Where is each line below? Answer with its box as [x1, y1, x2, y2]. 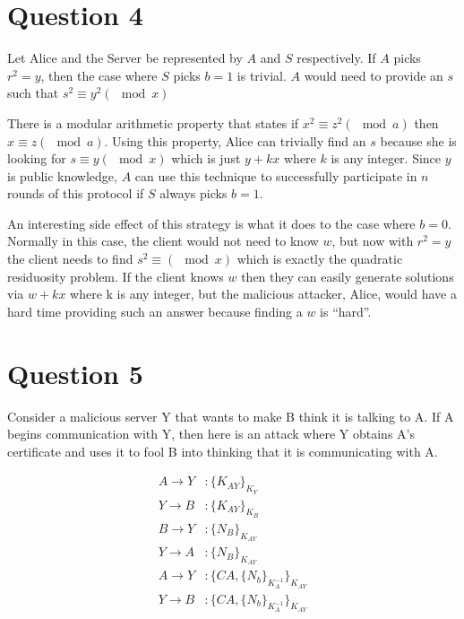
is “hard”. [320, 301, 372, 320]
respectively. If [296, 48, 376, 67]
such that [7, 83, 59, 102]
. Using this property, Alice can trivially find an [104, 131, 366, 150]
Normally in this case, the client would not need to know [7, 231, 319, 250]
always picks [159, 184, 228, 203]
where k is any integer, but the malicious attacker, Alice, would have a [70, 284, 457, 303]
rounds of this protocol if [7, 184, 144, 203]
